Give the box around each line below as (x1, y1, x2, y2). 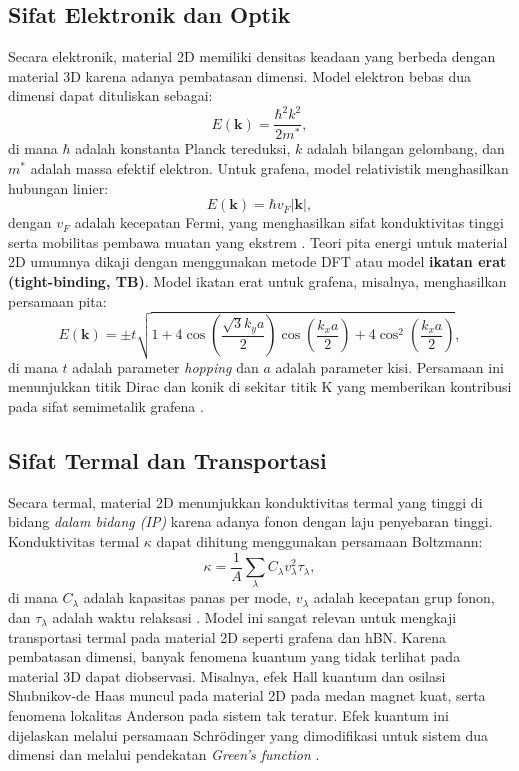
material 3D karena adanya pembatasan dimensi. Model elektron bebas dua (8, 65, 471, 86)
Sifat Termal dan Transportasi (8, 445, 327, 476)
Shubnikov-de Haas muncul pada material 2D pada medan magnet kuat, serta (8, 685, 486, 706)
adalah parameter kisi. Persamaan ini (275, 356, 504, 377)
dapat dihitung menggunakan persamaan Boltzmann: (156, 531, 483, 552)
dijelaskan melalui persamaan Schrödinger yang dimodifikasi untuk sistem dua (8, 724, 489, 745)
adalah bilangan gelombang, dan (306, 138, 505, 159)
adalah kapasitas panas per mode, (83, 587, 292, 608)
